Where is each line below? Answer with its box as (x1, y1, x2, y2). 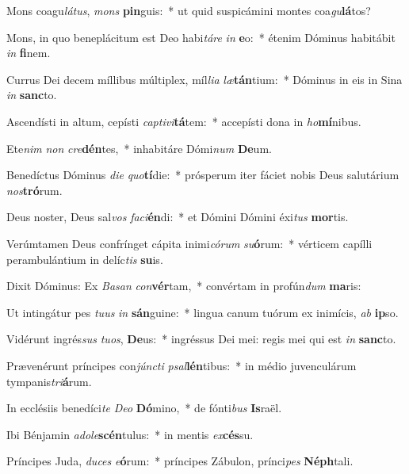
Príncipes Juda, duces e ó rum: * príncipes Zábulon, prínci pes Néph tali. (6, 453, 354, 469)
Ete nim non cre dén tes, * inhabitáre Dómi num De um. (6, 140, 272, 156)
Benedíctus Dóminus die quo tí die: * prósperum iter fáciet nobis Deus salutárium (6, 166, 399, 183)
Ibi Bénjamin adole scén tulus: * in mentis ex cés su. (6, 426, 254, 442)
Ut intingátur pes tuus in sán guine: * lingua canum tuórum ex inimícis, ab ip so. (6, 304, 399, 320)
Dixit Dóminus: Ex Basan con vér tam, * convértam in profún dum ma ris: (6, 277, 361, 294)
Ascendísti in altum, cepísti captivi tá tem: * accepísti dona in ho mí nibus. (6, 113, 361, 129)
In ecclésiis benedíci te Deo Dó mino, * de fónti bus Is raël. (6, 399, 282, 416)
